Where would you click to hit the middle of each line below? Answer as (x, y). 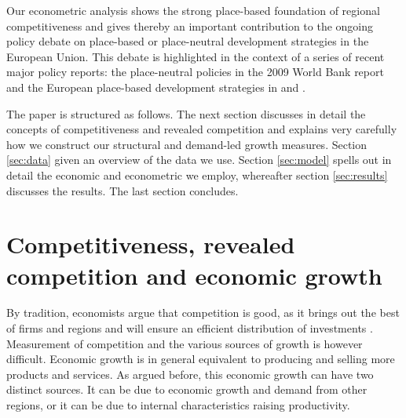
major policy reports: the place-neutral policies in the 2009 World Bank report (195, 72)
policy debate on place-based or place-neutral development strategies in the (188, 41)
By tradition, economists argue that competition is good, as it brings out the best (203, 313)
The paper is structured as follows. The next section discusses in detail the (186, 113)
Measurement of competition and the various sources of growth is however (185, 343)
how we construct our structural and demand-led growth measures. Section (187, 144)
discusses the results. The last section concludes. (123, 190)
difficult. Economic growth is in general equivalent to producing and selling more (201, 359)
